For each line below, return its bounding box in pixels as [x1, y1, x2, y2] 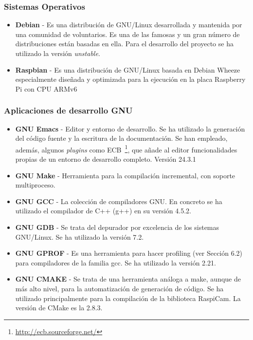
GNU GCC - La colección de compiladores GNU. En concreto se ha [15, 196, 222, 206]
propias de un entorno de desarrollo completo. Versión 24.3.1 [15, 154, 196, 164]
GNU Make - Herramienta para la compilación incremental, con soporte [15, 170, 235, 180]
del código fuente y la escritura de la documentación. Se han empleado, [15, 133, 228, 143]
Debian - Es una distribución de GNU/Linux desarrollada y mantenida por [15, 19, 242, 30]
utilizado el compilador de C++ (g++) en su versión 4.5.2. [15, 206, 191, 216]
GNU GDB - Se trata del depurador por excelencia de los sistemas [15, 222, 219, 232]
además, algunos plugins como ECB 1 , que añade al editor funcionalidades [15, 143, 237, 154]
